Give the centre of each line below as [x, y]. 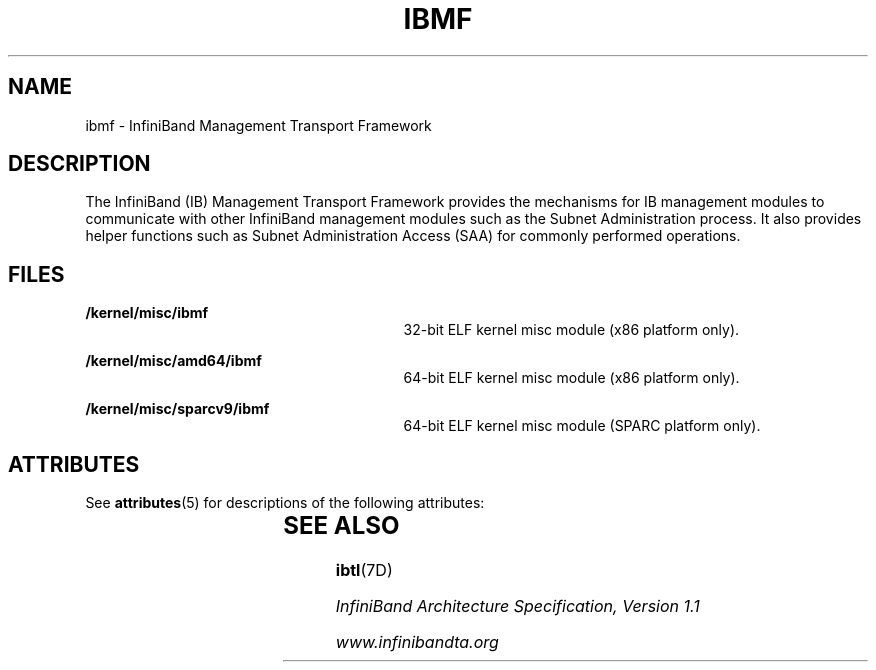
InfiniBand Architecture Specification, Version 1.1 [517, 606]
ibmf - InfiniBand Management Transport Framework [258, 125]
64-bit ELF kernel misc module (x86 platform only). [571, 378]
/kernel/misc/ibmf [147, 313]
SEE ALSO [341, 526]
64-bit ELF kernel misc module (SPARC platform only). [582, 426]
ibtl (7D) [364, 570]
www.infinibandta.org [417, 642]
